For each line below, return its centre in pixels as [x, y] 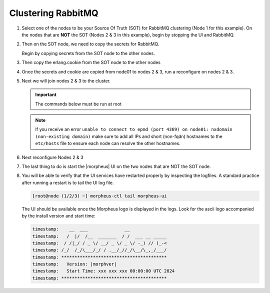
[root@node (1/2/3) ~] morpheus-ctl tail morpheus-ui [99, 196]
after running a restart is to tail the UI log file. [68, 182]
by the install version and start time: [58, 216]
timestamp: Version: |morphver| [74, 264]
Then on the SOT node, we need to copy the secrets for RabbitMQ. [90, 44]
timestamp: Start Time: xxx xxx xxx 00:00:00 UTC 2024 [103, 271]
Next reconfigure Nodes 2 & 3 [52, 157]
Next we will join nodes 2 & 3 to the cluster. [66, 80]
